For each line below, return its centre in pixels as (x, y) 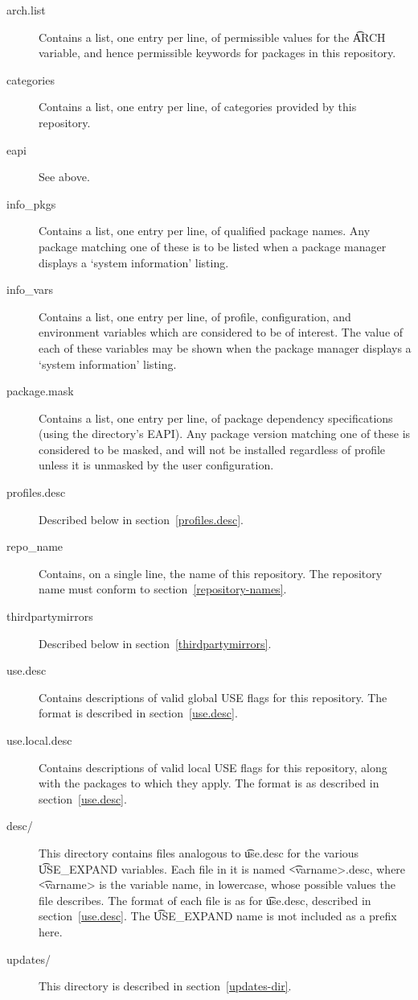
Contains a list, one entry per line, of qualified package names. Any (205, 231)
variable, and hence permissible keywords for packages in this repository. (217, 53)
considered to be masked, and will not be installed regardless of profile (212, 449)
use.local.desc (39, 740)
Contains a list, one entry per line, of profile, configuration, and (195, 316)
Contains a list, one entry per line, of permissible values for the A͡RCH (212, 37)
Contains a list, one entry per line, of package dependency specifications (216, 417)
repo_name (35, 546)
